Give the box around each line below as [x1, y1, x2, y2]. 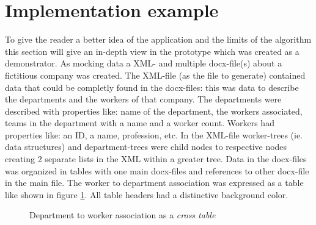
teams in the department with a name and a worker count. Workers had [5, 116, 274, 129]
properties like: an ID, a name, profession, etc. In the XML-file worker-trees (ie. [5, 128, 303, 141]
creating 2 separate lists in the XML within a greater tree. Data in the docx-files [5, 152, 307, 165]
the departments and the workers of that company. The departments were [5, 93, 282, 105]
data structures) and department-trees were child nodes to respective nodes [5, 140, 287, 153]
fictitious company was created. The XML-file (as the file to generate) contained [5, 68, 306, 81]
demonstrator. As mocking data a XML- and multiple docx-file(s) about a [5, 57, 282, 70]
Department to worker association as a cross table [29, 209, 216, 221]
